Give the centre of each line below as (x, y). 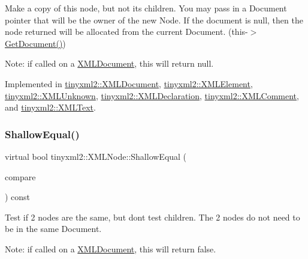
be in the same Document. (53, 229)
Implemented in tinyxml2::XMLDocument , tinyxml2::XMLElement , (129, 83)
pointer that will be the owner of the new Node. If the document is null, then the (154, 20)
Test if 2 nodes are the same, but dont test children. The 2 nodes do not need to (153, 217)
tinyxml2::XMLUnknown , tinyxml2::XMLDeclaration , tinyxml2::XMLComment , (152, 95)
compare (20, 176)
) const (18, 197)
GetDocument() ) (35, 43)
